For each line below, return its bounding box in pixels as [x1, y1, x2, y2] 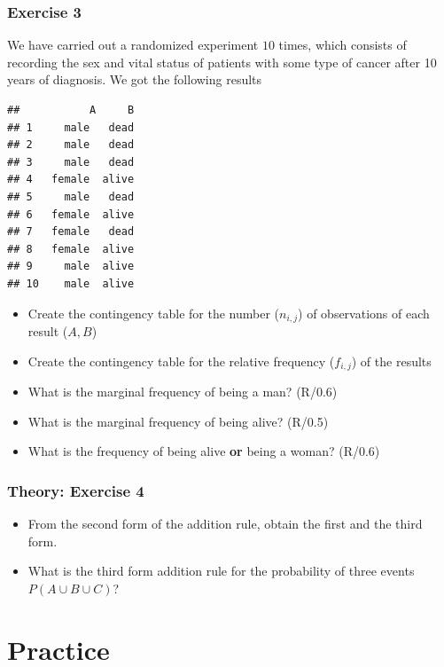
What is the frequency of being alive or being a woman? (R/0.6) [27, 442, 380, 460]
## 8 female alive [7, 242, 135, 255]
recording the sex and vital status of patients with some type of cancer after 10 [7, 52, 437, 71]
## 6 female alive [7, 208, 135, 221]
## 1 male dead [7, 121, 135, 134]
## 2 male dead [7, 138, 135, 152]
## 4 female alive [7, 173, 135, 186]
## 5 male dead [7, 190, 135, 203]
